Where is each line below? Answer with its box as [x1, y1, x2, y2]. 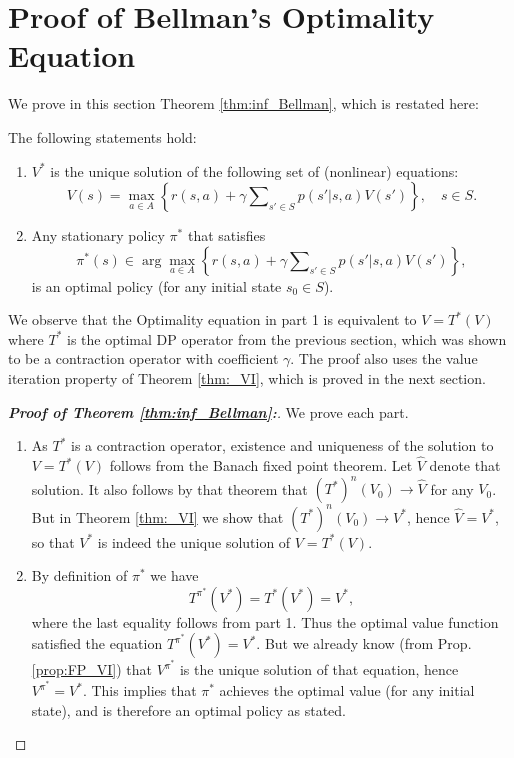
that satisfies [187, 225, 266, 246]
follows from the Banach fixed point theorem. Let [109, 455, 413, 476]
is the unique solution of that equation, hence [179, 659, 459, 680]
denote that [429, 455, 501, 476]
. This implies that [82, 680, 197, 701]
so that [31, 531, 75, 552]
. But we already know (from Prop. [256, 633, 472, 654]
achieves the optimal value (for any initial [219, 680, 475, 701]
